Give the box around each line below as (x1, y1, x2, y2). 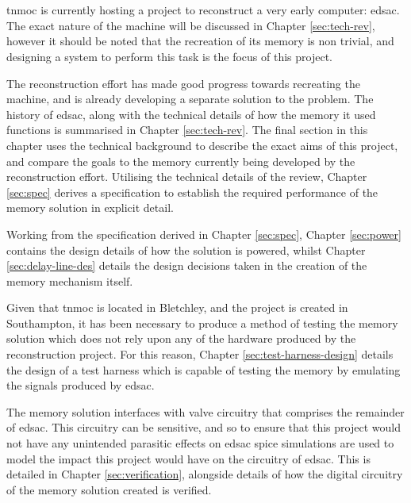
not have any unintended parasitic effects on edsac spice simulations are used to (6, 435, 394, 451)
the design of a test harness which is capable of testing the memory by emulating (6, 361, 401, 378)
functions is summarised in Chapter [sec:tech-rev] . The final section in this (6, 121, 368, 138)
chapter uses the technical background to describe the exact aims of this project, (6, 136, 398, 153)
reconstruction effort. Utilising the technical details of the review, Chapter (6, 168, 367, 185)
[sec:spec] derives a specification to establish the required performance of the (6, 183, 378, 200)
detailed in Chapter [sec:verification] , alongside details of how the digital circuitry (6, 466, 403, 482)
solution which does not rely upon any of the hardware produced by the (6, 330, 356, 347)
